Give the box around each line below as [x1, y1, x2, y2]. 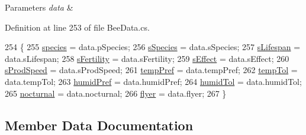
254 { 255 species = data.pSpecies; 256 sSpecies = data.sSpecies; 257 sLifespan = [5, 41, 301, 53]
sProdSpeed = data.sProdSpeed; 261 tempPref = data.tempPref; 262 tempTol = [5, 64, 298, 76]
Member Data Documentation [5, 116, 194, 134]
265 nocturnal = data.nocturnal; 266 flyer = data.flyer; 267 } [5, 87, 227, 99]
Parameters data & [5, 1, 73, 13]
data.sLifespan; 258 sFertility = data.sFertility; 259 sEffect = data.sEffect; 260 [5, 52, 289, 64]
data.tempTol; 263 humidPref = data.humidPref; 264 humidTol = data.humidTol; [5, 75, 302, 87]
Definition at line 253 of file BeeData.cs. [5, 21, 150, 33]
